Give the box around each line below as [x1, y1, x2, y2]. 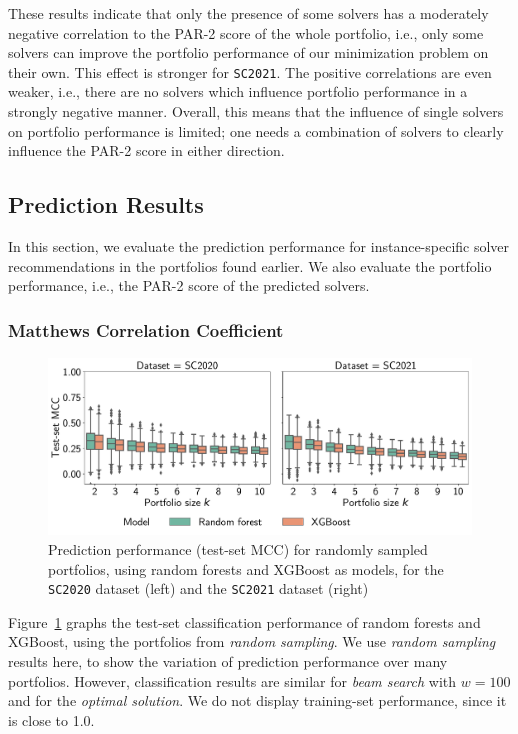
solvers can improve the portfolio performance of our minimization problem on [8, 42, 489, 63]
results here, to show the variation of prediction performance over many [8, 651, 448, 672]
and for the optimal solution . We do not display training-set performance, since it [8, 690, 507, 711]
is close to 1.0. [8, 709, 95, 730]
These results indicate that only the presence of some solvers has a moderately [8, 3, 489, 23]
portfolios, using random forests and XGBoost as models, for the [48, 558, 444, 579]
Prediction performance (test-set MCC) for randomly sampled [48, 539, 428, 559]
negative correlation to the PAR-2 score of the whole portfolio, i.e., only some [8, 22, 484, 43]
